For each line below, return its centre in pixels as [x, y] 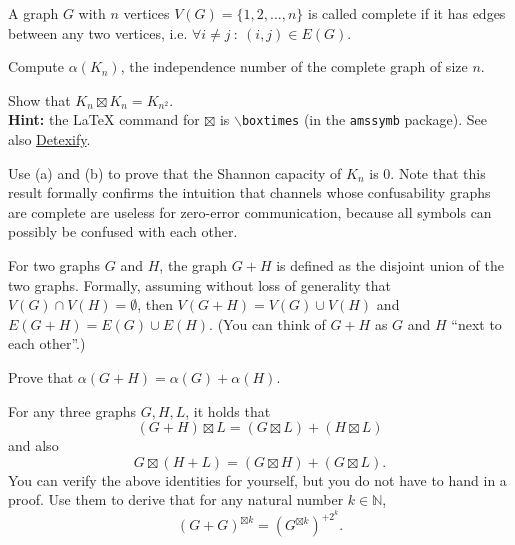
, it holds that [228, 410]
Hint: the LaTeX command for [104, 119]
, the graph [193, 265]
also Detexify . [49, 139]
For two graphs [54, 265]
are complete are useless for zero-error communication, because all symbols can [250, 211]
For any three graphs [72, 410]
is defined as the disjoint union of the [390, 265]
